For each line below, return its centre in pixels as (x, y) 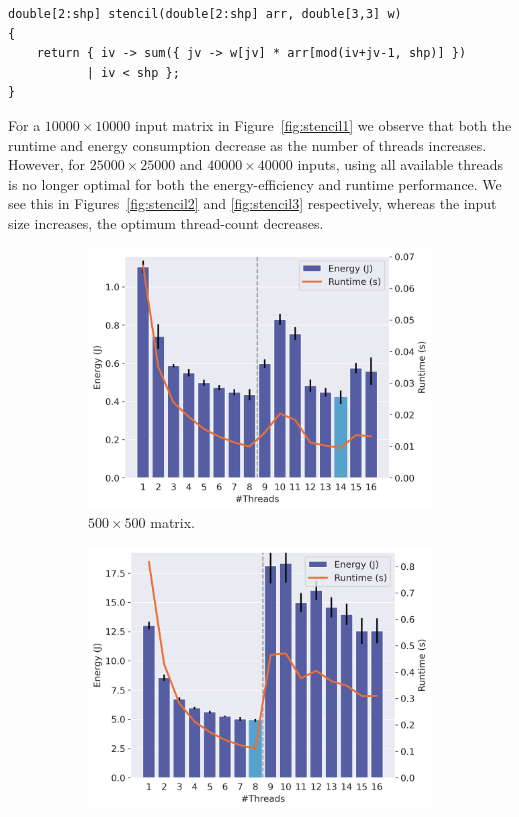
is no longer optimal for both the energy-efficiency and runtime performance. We (255, 183)
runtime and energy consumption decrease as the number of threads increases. (247, 144)
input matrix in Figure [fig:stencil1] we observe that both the (323, 124)
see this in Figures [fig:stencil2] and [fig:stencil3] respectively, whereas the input (252, 203)
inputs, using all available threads (400, 164)
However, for (47, 164)
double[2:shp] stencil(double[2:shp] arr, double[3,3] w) (205, 14)
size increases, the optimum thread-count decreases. (166, 222)
